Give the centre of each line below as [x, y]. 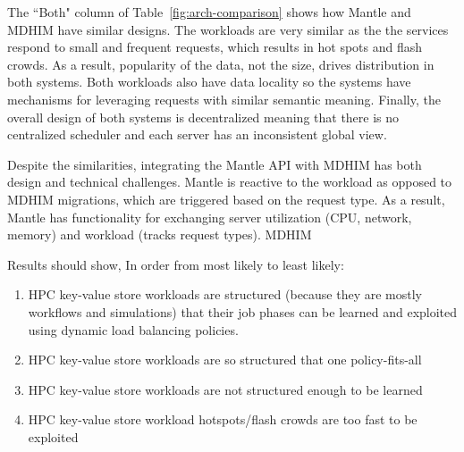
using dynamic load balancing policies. [133, 329]
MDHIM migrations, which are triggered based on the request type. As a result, [226, 199]
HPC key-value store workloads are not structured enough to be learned [225, 389]
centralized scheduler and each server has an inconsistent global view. [197, 134]
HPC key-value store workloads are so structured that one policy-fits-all [225, 360]
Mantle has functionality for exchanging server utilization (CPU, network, [210, 217]
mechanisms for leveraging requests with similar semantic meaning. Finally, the [224, 99]
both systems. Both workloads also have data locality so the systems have [209, 82]
